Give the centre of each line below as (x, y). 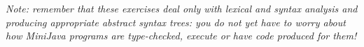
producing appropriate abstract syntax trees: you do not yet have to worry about (176, 22)
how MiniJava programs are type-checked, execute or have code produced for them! (181, 36)
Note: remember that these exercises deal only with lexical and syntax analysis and (182, 8)
